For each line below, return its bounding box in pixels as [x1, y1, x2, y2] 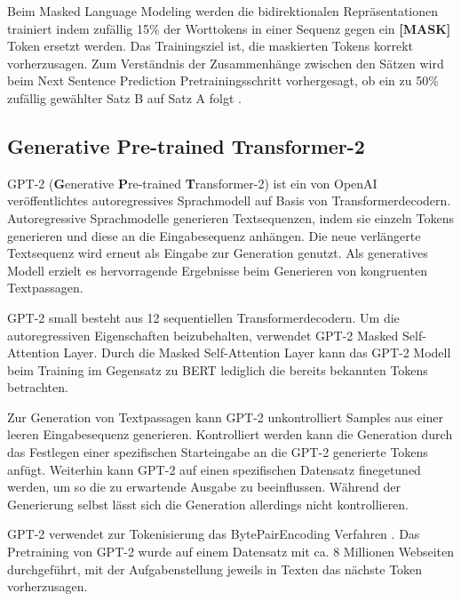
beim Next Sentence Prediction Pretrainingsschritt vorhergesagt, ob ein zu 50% [7, 71, 439, 90]
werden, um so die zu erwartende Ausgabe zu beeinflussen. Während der [7, 477, 401, 496]
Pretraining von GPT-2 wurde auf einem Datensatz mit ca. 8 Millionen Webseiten [7, 542, 455, 561]
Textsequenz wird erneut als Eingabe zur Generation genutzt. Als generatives [7, 244, 428, 262]
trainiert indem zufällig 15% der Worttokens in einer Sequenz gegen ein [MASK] [7, 19, 451, 37]
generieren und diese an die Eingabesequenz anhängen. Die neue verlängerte [7, 226, 421, 244]
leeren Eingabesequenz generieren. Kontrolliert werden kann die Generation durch [7, 425, 453, 444]
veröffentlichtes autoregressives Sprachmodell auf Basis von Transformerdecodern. [7, 191, 451, 210]
